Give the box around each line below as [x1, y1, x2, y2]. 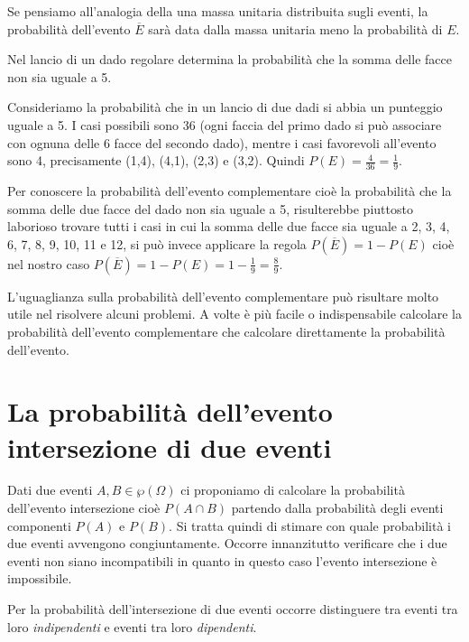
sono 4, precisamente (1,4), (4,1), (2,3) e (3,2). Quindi [7, 151, 305, 170]
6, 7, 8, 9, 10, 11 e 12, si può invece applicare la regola [7, 234, 307, 253]
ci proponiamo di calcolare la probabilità [180, 480, 405, 499]
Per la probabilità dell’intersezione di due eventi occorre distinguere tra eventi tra [7, 600, 458, 619]
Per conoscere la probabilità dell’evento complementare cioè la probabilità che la [7, 181, 452, 200]
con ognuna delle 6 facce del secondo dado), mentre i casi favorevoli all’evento [7, 133, 437, 152]
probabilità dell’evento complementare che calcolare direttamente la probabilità [7, 321, 446, 340]
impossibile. [7, 569, 72, 588]
